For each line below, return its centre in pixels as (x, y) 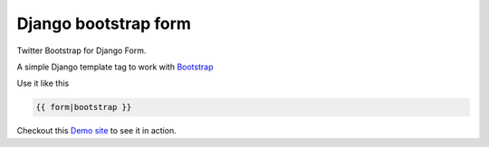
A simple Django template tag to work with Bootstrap (115, 67)
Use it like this (43, 83)
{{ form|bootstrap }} (84, 107)
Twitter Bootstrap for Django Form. (81, 51)
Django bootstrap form (104, 23)
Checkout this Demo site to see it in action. (96, 131)
